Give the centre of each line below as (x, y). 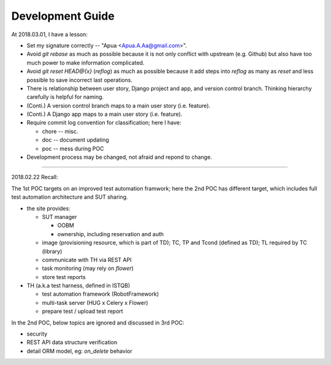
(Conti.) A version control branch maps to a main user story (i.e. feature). (119, 106)
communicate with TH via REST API (87, 259)
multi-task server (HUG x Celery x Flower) (95, 302)
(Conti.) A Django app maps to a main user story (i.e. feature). (105, 114)
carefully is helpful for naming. (65, 97)
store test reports (64, 277)
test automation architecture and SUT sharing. (70, 197)
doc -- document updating (76, 140)
